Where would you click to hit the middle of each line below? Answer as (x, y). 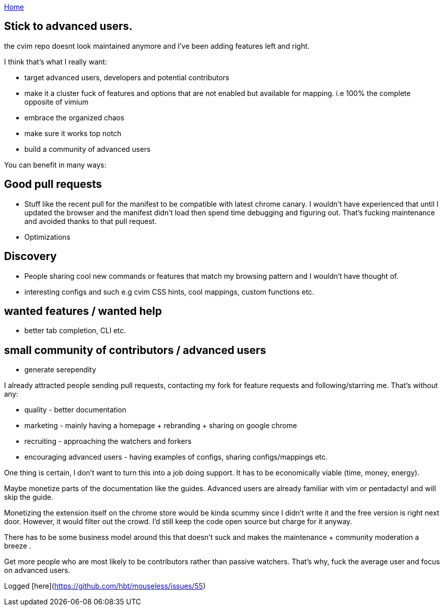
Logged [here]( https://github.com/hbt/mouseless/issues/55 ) (105, 586)
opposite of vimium (57, 102)
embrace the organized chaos (74, 117)
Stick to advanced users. (69, 26)
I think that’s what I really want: (56, 61)
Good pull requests (53, 184)
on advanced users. (37, 570)
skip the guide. (29, 497)
